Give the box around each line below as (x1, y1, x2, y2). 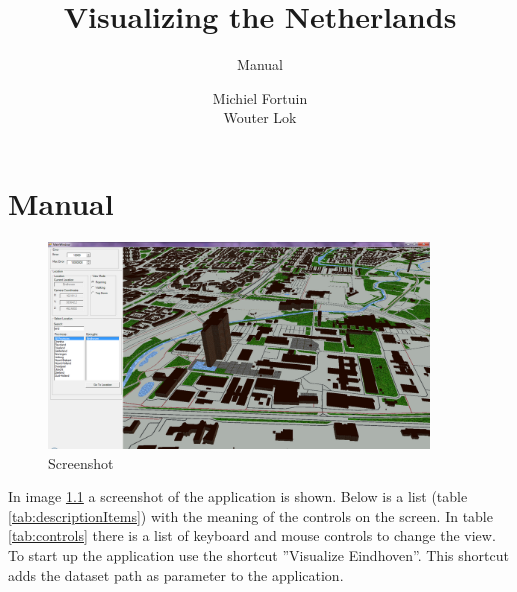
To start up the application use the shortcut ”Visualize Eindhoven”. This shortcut (8, 545, 509, 565)
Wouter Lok (223, 107, 297, 128)
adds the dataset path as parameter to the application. (8, 564, 344, 585)
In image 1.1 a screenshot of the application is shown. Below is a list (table (8, 486, 468, 507)
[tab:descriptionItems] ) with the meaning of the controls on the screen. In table (8, 505, 493, 526)
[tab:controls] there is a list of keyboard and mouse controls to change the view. (8, 525, 496, 546)
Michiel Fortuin (212, 87, 308, 108)
